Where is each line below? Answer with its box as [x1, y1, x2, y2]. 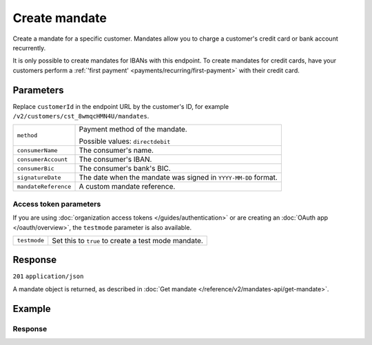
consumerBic [17, 165, 54, 172]
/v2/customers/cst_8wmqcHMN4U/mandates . [12, 112, 149, 121]
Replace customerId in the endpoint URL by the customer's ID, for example [12, 102, 229, 110]
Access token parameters [12, 199, 101, 209]
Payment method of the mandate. [79, 125, 187, 134]
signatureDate [17, 174, 61, 181]
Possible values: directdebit [79, 136, 171, 146]
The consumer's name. [79, 145, 154, 155]
